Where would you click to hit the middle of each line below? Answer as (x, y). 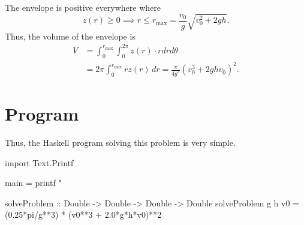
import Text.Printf (39, 162)
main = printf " (33, 183)
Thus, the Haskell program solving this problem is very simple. (120, 142)
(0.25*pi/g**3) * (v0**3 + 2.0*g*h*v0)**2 (83, 214)
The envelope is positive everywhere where (83, 7)
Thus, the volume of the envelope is (70, 36)
